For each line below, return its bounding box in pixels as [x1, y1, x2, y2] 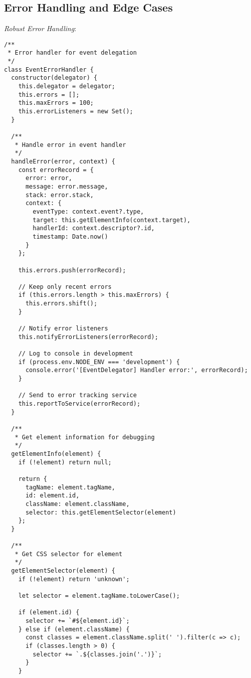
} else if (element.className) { [18, 625, 130, 633]
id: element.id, [25, 492, 80, 499]
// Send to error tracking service [18, 392, 137, 399]
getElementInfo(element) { [11, 450, 101, 457]
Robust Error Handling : [4, 23, 77, 34]
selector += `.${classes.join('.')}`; [33, 650, 162, 658]
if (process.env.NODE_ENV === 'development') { [18, 358, 180, 366]
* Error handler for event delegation [8, 49, 137, 57]
